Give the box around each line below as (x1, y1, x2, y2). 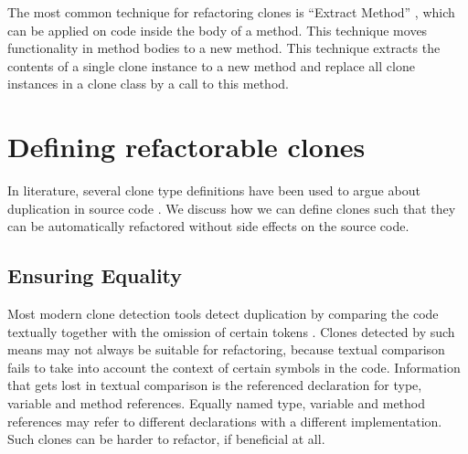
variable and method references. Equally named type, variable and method (7, 394, 426, 413)
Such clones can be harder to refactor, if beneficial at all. (7, 429, 325, 449)
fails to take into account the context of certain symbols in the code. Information (7, 357, 461, 376)
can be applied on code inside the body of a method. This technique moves (7, 20, 428, 39)
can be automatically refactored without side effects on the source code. (7, 216, 409, 236)
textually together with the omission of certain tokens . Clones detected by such (7, 322, 455, 341)
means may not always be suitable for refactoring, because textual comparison (7, 340, 445, 359)
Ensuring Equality (7, 261, 183, 290)
